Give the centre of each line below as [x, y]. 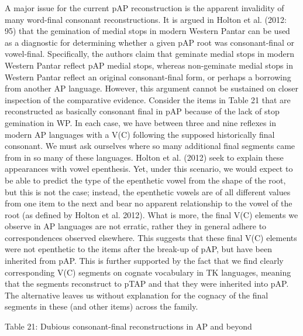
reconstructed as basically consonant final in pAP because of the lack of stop [142, 111]
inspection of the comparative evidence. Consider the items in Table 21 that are [148, 99]
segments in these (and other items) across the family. [101, 306]
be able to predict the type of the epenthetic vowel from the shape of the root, [145, 180]
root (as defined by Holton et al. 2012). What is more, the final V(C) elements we [151, 214]
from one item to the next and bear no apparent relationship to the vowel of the [149, 203]
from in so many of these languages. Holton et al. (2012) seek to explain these [144, 157]
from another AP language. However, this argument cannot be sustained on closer [151, 88]
